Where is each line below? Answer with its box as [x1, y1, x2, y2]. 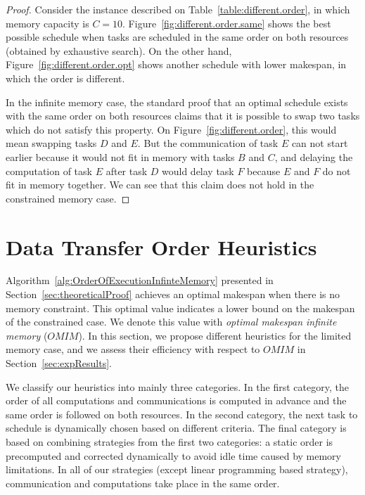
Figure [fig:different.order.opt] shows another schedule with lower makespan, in [6, 57, 347, 72]
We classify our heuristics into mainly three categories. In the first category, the [6, 379, 349, 394]
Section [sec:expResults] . [6, 356, 112, 370]
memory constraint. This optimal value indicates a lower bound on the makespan [6, 300, 355, 315]
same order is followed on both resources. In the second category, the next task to [6, 406, 358, 421]
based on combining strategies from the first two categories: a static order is [6, 434, 333, 449]
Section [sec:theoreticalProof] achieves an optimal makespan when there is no [6, 287, 340, 302]
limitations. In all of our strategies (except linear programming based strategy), [6, 462, 348, 477]
